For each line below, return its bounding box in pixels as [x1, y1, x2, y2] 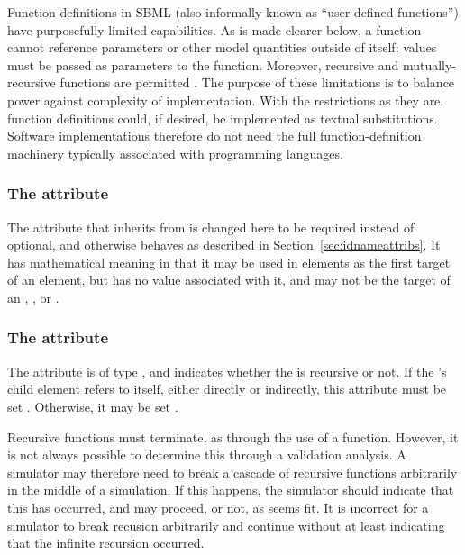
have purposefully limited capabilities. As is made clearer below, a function [7, 20, 422, 39]
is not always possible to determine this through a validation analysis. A [7, 445, 406, 464]
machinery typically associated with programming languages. [7, 143, 343, 162]
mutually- [402, 55, 457, 74]
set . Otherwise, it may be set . [7, 396, 178, 415]
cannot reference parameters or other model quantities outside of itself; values [7, 38, 437, 57]
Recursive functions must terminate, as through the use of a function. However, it [7, 427, 459, 446]
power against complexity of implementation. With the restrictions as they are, [7, 90, 444, 109]
